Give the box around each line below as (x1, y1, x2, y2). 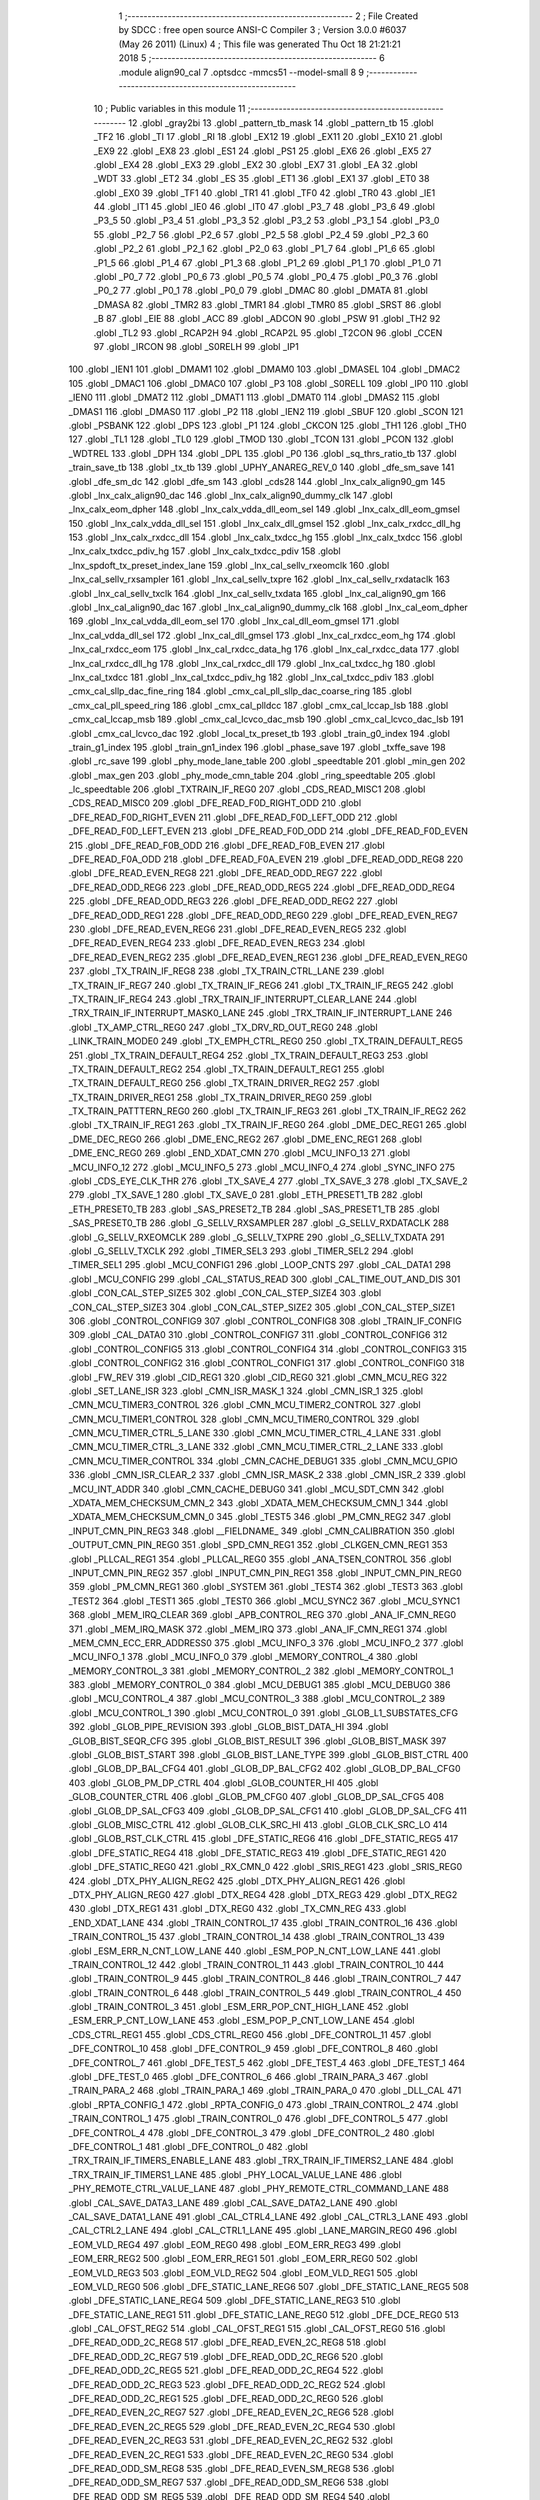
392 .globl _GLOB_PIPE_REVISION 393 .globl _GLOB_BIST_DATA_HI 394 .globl (68, 1721, 389, 1733)
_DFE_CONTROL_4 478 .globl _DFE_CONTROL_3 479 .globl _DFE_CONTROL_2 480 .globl (68, 2126, 435, 2139)
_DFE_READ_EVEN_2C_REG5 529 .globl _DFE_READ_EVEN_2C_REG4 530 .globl (68, 2420, 395, 2432)
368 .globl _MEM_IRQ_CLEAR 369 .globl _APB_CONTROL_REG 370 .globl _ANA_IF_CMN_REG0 (68, 1609, 457, 1621)
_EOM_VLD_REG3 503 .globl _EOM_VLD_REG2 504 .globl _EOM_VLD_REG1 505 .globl (68, 2266, 419, 2279)
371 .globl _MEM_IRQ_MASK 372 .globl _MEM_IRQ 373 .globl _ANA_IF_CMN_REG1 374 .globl (68, 1623, 448, 1635)
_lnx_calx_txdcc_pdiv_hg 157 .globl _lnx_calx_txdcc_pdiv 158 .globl (68, 545, 342, 557)
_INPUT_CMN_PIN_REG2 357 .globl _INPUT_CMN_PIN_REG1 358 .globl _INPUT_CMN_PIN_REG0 (68, 1566, 462, 1579)
